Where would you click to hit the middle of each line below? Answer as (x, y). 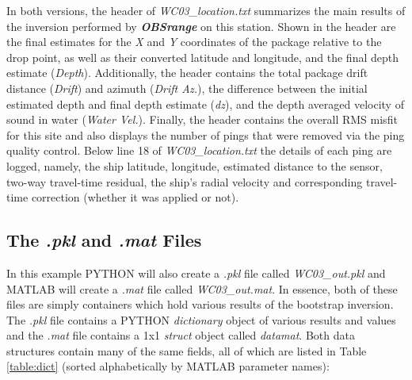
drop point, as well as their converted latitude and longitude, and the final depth (202, 57)
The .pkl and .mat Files (104, 240)
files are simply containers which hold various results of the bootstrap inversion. (200, 304)
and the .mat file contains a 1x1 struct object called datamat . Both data (181, 335)
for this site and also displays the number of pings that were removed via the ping (206, 134)
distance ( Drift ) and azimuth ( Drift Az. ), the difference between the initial (187, 88)
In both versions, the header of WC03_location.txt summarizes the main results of (206, 10)
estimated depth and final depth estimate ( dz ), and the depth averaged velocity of (205, 104)
